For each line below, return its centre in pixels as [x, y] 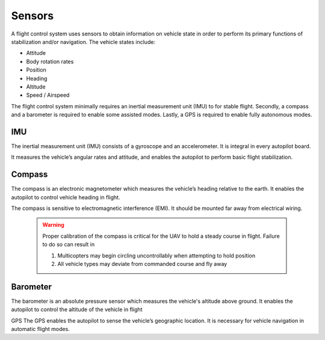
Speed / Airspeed [48, 95]
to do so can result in [69, 244]
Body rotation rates [50, 61]
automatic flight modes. [41, 329]
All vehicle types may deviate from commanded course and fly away [142, 264]
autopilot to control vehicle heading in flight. [66, 197]
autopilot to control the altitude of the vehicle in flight [77, 309]
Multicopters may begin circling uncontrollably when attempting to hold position [156, 255]
